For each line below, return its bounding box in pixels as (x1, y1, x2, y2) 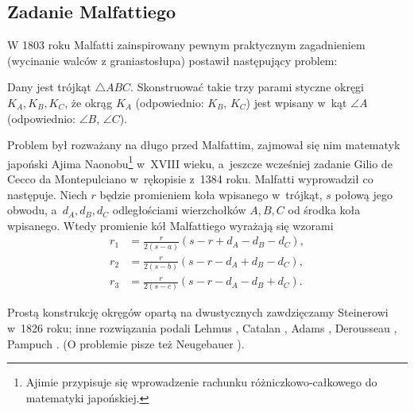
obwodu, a (7, 202, 57, 218)
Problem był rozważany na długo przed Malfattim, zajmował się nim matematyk (7, 136, 400, 153)
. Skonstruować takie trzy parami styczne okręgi (130, 79, 365, 95)
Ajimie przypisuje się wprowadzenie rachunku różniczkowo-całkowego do (25, 374, 377, 390)
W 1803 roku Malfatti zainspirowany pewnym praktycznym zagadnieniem (7, 36, 366, 53)
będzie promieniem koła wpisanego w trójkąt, (99, 186, 323, 202)
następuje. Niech (7, 186, 87, 202)
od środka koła (288, 202, 361, 218)
